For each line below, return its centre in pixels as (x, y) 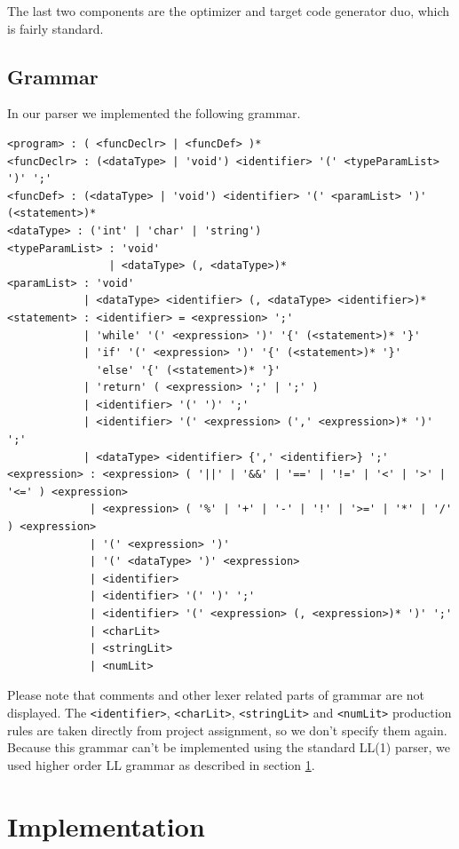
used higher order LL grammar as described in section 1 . (161, 764)
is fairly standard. (55, 28)
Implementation (106, 825)
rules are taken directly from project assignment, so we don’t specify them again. (227, 730)
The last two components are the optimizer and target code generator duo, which (229, 11)
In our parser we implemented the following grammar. (154, 113)
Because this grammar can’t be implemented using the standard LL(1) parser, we (229, 747)
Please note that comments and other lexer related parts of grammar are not (216, 695)
